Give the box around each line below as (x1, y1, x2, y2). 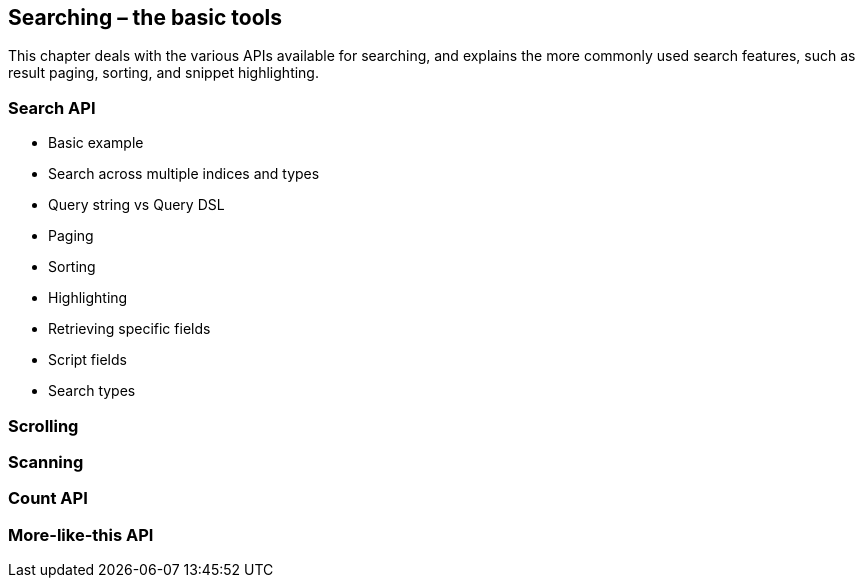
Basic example (48, 134, 144, 152)
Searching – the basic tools (8, 5, 283, 30)
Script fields (48, 351, 127, 369)
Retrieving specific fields (48, 320, 211, 338)
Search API (8, 97, 96, 118)
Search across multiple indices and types (48, 165, 320, 183)
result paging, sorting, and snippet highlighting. (8, 64, 319, 82)
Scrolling (8, 415, 79, 436)
